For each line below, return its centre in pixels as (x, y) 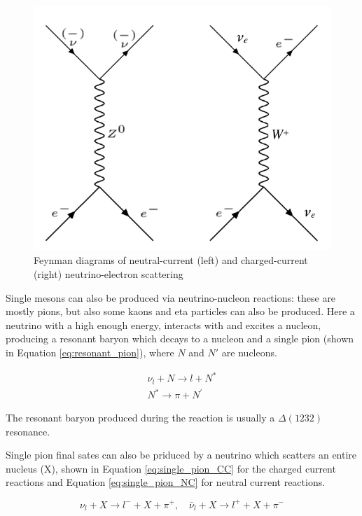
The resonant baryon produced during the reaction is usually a (140, 418)
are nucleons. (249, 352)
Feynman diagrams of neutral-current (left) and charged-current (171, 260)
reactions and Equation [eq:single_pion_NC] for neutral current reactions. (166, 482)
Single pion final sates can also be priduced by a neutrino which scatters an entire (181, 455)
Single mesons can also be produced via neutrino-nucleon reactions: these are (171, 297)
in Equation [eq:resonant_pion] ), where (90, 352)
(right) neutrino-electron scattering (109, 274)
